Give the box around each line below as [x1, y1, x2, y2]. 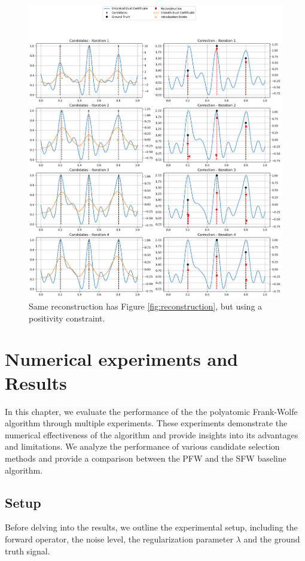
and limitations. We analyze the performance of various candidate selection [5, 440, 280, 453]
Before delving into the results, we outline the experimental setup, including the [5, 521, 298, 533]
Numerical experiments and [5, 347, 238, 371]
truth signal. [5, 544, 50, 557]
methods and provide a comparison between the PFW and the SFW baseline [5, 451, 286, 464]
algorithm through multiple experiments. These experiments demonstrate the [5, 417, 288, 429]
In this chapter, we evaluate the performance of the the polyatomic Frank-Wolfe [5, 405, 298, 417]
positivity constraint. [29, 311, 105, 324]
